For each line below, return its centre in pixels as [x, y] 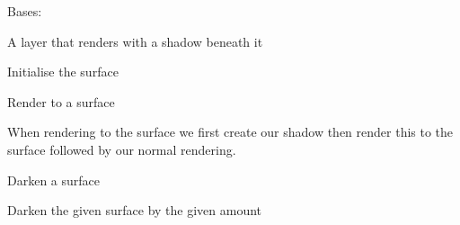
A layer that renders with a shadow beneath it [135, 41]
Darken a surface [54, 180]
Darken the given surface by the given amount [135, 210]
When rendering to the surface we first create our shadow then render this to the [230, 132]
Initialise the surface [63, 72]
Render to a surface [61, 101]
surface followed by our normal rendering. [122, 149]
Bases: [25, 11]
